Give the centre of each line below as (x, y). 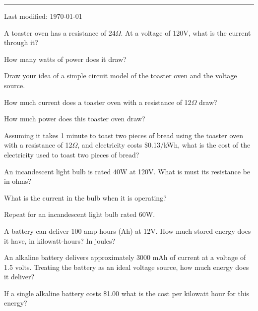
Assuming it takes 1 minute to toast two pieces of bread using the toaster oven (124, 135)
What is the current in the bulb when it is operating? (85, 197)
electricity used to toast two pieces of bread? (72, 154)
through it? (21, 42)
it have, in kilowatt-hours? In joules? (60, 240)
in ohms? (18, 181)
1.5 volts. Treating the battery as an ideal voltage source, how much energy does (127, 267)
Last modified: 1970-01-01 (43, 16)
